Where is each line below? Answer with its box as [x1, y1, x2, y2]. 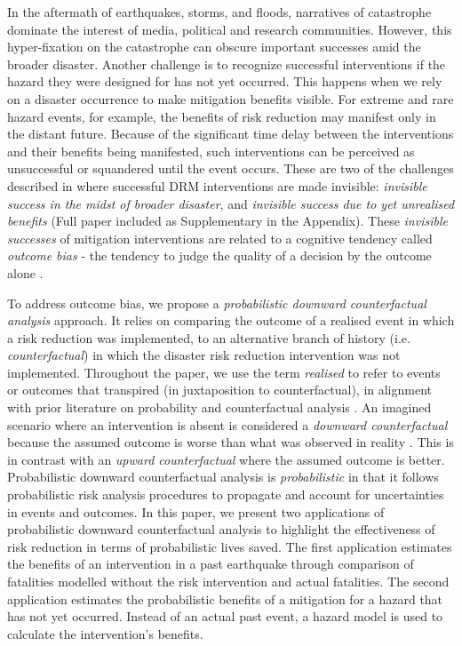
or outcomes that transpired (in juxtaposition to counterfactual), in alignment [7, 380, 433, 399]
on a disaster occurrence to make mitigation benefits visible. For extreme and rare [7, 89, 454, 108]
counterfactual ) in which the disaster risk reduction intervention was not [7, 346, 401, 364]
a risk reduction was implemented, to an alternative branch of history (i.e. [7, 328, 410, 347]
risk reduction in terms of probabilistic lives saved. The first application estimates [7, 537, 452, 555]
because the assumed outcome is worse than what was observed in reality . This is [7, 433, 454, 451]
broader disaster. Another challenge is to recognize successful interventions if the [7, 54, 446, 73]
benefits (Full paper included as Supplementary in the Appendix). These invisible [7, 211, 448, 230]
